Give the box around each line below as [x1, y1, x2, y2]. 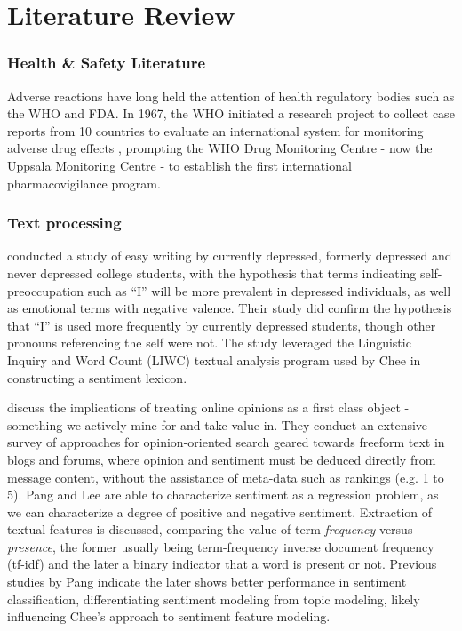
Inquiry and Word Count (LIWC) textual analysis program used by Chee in [7, 350, 421, 369]
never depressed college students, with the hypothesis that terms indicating [7, 263, 417, 282]
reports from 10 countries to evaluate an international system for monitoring [7, 121, 424, 140]
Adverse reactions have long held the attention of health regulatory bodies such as [7, 86, 455, 105]
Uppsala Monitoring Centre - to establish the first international [7, 156, 352, 174]
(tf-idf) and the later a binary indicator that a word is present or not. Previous [7, 555, 437, 573]
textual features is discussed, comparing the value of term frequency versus [7, 520, 413, 539]
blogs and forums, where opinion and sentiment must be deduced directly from [7, 450, 436, 468]
